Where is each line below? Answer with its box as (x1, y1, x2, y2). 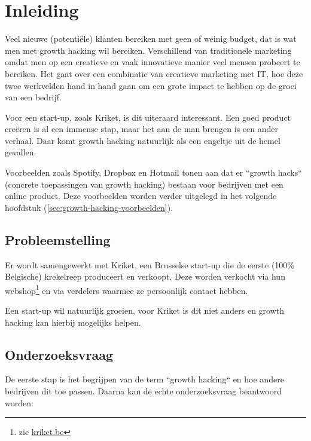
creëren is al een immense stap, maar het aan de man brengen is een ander (5, 122, 278, 135)
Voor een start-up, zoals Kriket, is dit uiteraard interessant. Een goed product (5, 111, 291, 123)
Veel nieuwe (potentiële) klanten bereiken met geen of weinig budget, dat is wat (5, 32, 297, 45)
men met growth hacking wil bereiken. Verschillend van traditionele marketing (5, 44, 292, 56)
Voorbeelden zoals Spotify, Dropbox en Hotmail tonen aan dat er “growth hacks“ (5, 166, 302, 179)
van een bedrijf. (5, 91, 62, 103)
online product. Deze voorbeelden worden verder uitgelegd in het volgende (5, 189, 277, 202)
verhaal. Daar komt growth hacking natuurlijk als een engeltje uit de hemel (5, 134, 280, 146)
